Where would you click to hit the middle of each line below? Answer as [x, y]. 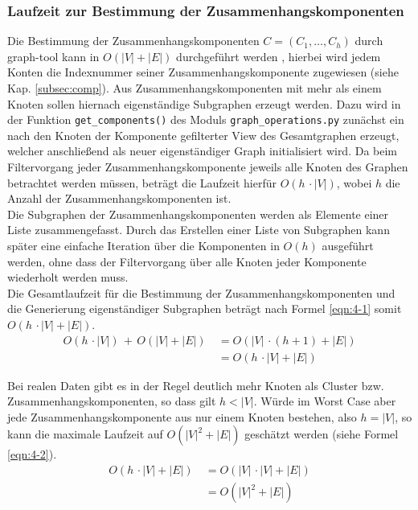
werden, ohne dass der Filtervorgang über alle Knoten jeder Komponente [187, 261]
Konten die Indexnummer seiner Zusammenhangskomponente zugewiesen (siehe [203, 72]
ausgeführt [348, 245]
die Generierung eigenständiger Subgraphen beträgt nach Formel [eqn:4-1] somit [205, 308]
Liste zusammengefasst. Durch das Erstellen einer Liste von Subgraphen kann [199, 230]
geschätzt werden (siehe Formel [322, 434]
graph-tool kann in [53, 56]
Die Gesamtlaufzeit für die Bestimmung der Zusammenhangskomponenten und [201, 292]
